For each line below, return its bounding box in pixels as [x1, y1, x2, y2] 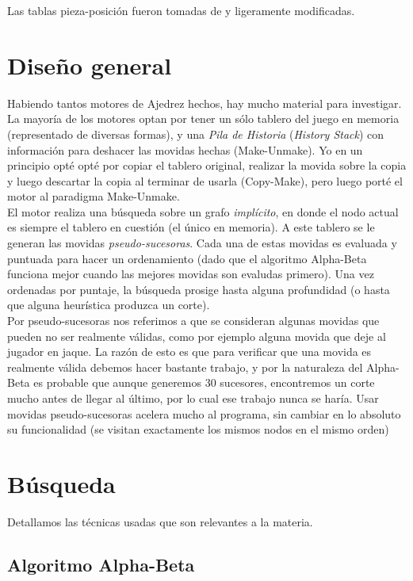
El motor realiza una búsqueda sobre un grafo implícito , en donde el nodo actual [7, 203, 399, 220]
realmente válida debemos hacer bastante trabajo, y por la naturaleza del [7, 358, 363, 375]
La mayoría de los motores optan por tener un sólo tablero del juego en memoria [7, 110, 400, 127]
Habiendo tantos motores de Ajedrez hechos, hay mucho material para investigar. [7, 94, 402, 111]
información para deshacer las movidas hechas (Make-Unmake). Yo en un [7, 141, 363, 158]
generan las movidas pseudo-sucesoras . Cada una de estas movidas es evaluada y [7, 235, 397, 251]
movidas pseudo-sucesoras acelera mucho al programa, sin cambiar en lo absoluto [7, 405, 401, 422]
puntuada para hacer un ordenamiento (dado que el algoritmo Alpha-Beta [7, 250, 367, 266]
